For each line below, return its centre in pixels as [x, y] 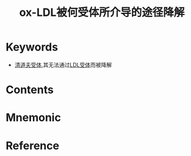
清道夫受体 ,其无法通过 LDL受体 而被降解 [63, 65]
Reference [32, 145]
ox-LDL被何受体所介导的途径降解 [102, 12]
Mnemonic [34, 118]
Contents [30, 90]
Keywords [32, 47]
